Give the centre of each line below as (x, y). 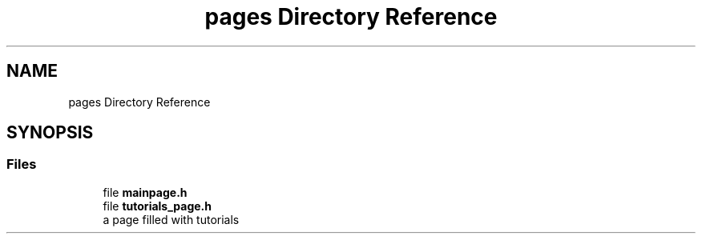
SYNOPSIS (50, 133)
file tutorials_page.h (157, 206)
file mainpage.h (145, 192)
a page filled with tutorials (171, 219)
